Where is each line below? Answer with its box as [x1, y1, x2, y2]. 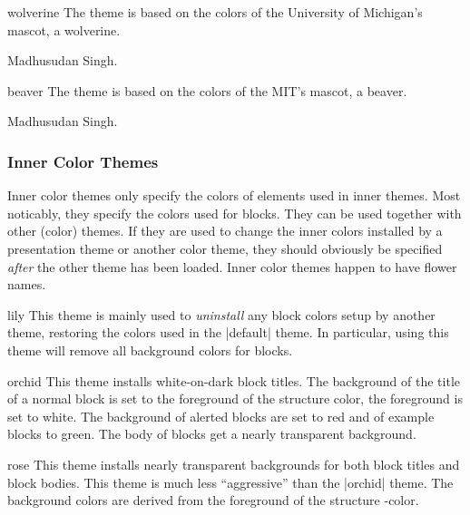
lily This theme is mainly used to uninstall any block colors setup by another [7, 305, 436, 324]
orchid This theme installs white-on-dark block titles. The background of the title [7, 371, 460, 390]
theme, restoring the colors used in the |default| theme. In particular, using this [7, 323, 449, 342]
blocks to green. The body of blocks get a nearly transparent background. [7, 424, 416, 443]
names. [7, 275, 46, 294]
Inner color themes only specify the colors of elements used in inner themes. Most [7, 186, 461, 205]
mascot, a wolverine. [7, 20, 121, 39]
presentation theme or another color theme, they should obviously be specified [7, 238, 443, 257]
